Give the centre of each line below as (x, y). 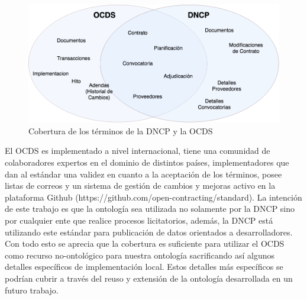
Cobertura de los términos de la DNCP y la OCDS (121, 130)
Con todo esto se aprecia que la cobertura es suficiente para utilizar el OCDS (145, 243)
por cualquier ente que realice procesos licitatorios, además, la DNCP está (139, 220)
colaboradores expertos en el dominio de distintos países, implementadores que (147, 162)
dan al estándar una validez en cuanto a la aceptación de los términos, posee (143, 174)
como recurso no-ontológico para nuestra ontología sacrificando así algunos (140, 255)
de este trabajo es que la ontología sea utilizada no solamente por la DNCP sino (150, 209)
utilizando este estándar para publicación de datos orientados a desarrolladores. (149, 232)
